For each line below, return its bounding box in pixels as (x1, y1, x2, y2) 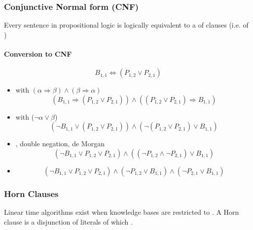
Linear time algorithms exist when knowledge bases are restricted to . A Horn (4, 207, 239, 217)
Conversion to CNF (4, 49, 72, 59)
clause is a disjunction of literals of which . (4, 216, 133, 227)
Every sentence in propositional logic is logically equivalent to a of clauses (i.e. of (4, 20, 249, 30)
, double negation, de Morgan (15, 138, 105, 149)
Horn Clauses (4, 187, 59, 199)
